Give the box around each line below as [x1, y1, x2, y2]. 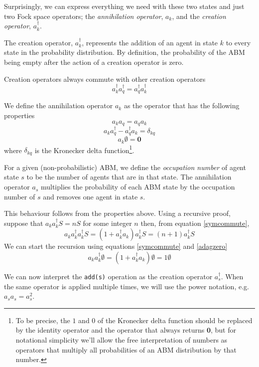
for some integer [83, 217, 132, 228]
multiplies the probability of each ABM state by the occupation [40, 182, 235, 192]
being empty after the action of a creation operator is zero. [4, 56, 184, 67]
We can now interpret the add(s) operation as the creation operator [4, 271, 213, 282]
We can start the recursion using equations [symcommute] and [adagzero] [4, 241, 228, 251]
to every [226, 37, 251, 47]
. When [221, 271, 244, 282]
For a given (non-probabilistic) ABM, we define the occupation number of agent [4, 162, 246, 172]
